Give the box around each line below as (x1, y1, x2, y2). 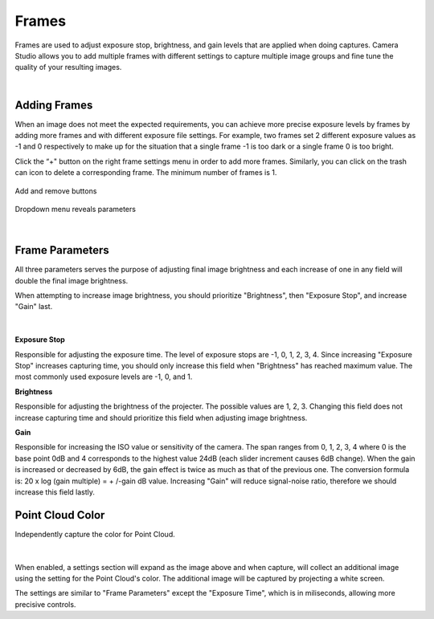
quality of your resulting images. (14, 63, 122, 72)
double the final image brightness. (14, 275, 129, 285)
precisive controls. (14, 599, 76, 609)
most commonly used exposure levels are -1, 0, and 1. (14, 372, 193, 381)
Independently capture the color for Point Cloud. (14, 529, 176, 539)
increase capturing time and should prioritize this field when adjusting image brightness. (14, 413, 308, 422)
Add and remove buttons (14, 185, 97, 196)
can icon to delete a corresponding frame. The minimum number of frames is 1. (14, 168, 277, 177)
